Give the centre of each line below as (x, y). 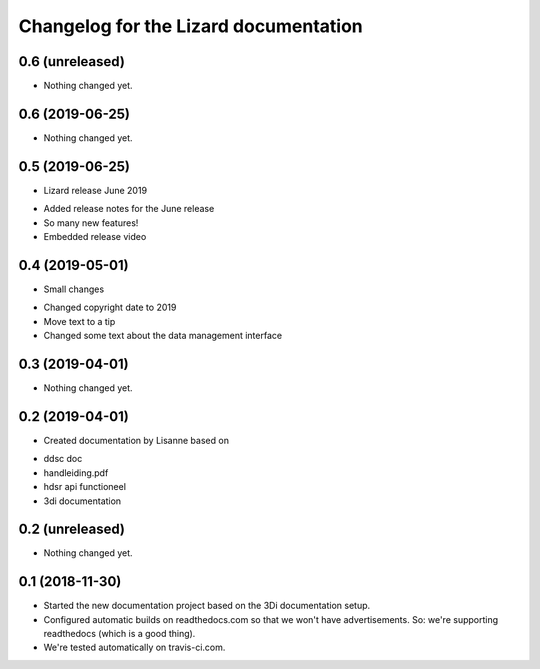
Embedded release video (95, 237)
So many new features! (91, 222)
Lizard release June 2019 (95, 190)
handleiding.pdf (76, 472)
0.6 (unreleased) (71, 61)
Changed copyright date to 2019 (110, 307)
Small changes (74, 289)
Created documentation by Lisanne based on (136, 440)
